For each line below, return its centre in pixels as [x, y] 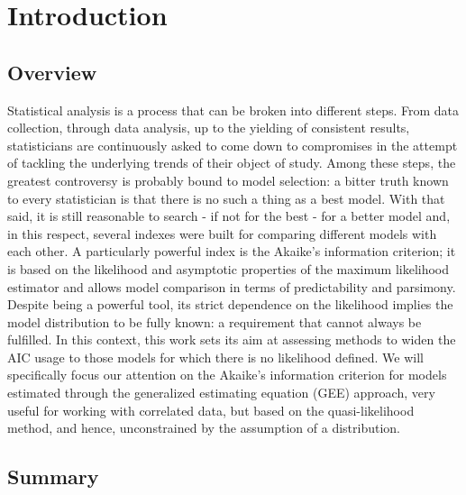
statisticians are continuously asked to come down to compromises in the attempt [233, 145]
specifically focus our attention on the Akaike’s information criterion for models [227, 375]
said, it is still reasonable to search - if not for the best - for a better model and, [229, 216]
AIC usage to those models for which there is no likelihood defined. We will [215, 357]
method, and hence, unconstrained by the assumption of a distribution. [204, 428]
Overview [52, 72]
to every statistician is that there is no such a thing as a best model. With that [226, 198]
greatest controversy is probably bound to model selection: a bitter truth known [228, 180]
